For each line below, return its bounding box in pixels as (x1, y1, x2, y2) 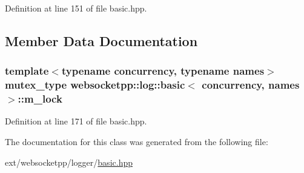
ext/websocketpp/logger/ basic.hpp (5, 155, 133, 168)
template (5, 63, 49, 78)
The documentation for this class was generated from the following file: (5, 135, 268, 148)
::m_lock (18, 91, 62, 106)
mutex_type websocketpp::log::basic (5, 77, 185, 92)
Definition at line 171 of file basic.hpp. (5, 115, 147, 127)
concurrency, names (202, 77, 300, 92)
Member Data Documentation (5, 31, 198, 50)
